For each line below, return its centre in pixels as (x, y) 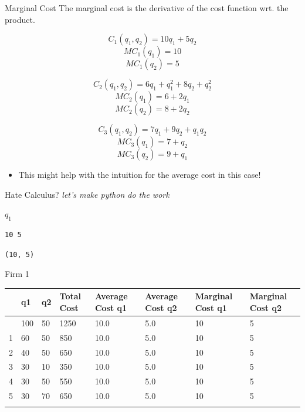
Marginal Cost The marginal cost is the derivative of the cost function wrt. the (147, 8)
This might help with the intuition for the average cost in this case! (140, 175)
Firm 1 (17, 274)
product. (20, 19)
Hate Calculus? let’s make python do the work (87, 194)
